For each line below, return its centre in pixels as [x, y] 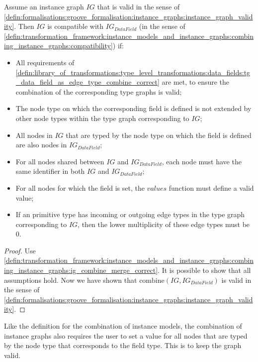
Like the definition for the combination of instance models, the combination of [123, 326]
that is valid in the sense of [138, 6]
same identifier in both [50, 171]
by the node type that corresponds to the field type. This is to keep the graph [123, 345]
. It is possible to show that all [204, 270]
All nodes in [34, 135]
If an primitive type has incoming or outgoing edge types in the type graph [130, 214]
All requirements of [45, 62]
